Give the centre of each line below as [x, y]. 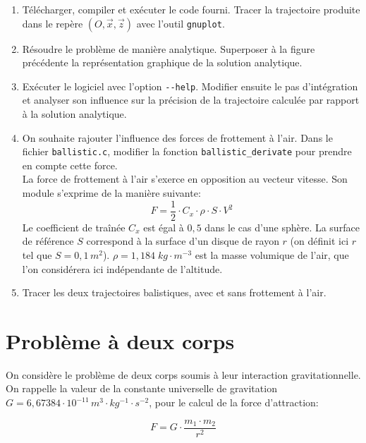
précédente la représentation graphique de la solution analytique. [162, 62]
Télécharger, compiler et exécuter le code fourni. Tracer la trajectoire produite [191, 9]
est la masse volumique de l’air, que [272, 254]
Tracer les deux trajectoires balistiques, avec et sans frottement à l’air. [174, 292]
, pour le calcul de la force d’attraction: [234, 402]
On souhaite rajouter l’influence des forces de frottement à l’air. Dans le [177, 137]
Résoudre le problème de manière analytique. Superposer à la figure [169, 48]
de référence [48, 241]
